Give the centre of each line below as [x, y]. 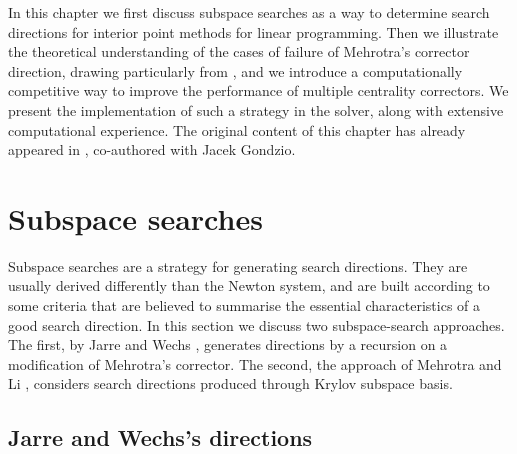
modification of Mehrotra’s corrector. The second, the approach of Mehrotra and [255, 363]
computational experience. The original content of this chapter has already [237, 129]
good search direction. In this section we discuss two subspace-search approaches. [256, 324]
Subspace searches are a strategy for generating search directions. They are [238, 265]
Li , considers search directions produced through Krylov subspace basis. [230, 383]
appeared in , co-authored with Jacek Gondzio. [152, 149]
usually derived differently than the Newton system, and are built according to [249, 285]
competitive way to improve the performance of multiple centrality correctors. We [258, 90]
